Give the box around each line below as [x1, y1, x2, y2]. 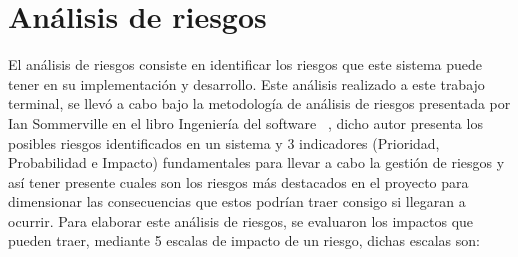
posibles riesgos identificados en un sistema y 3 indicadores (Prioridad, [8, 132, 440, 153]
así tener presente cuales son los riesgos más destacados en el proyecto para [8, 171, 469, 192]
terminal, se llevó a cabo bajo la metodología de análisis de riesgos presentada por [8, 93, 511, 114]
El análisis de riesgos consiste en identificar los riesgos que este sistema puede [8, 54, 483, 75]
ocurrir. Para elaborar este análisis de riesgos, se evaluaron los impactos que [8, 210, 474, 231]
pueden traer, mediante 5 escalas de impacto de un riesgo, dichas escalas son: [8, 230, 480, 251]
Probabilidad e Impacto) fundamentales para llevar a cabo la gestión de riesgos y [8, 152, 505, 173]
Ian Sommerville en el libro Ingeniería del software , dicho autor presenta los [8, 112, 483, 133]
